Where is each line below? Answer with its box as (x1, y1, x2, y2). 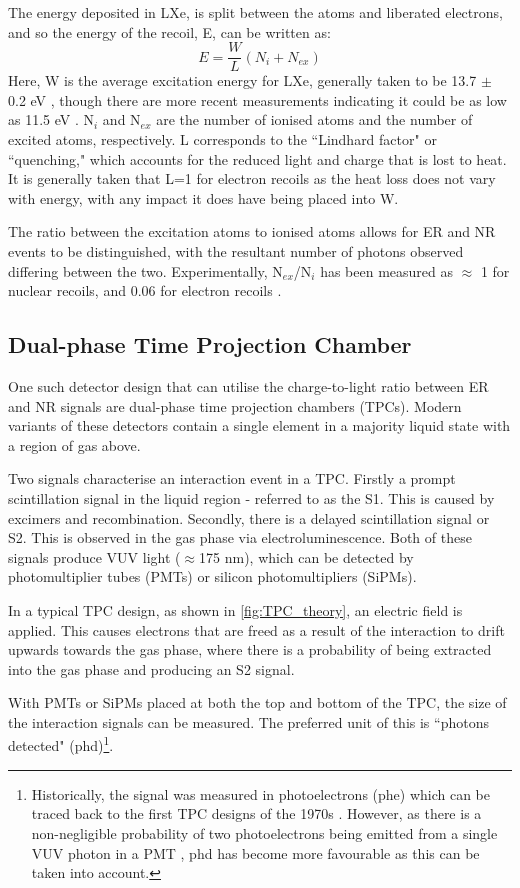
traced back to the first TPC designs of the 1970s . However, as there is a (31, 803, 482, 824)
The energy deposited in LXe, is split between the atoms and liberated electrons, (8, 2, 503, 22)
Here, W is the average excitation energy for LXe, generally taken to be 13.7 (8, 70, 477, 91)
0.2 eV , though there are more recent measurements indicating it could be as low (8, 89, 507, 110)
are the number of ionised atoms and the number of (156, 109, 473, 130)
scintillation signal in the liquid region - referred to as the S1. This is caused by (8, 487, 495, 508)
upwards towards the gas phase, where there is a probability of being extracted (8, 639, 492, 660)
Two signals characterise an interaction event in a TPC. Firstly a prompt (8, 468, 456, 489)
